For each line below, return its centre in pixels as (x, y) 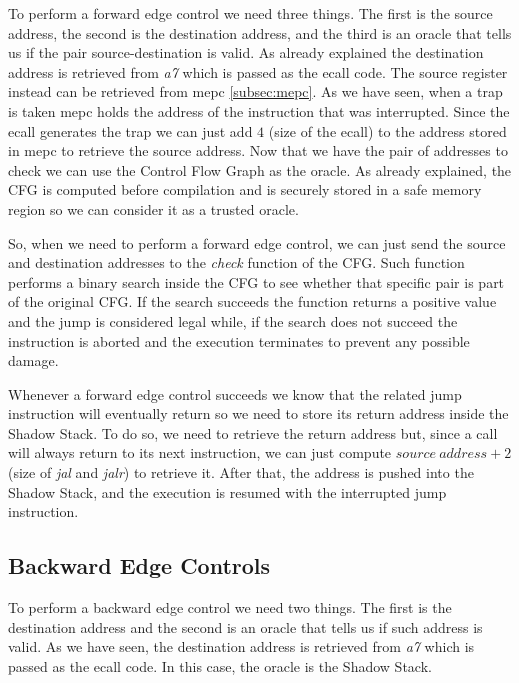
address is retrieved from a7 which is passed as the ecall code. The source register (258, 71)
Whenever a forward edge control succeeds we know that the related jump (235, 393)
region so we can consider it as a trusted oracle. (153, 208)
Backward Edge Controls (139, 565)
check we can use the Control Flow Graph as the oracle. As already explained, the (260, 169)
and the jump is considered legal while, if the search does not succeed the (233, 320)
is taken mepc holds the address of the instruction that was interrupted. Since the (259, 110)
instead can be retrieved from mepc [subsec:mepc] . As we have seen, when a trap (255, 91)
